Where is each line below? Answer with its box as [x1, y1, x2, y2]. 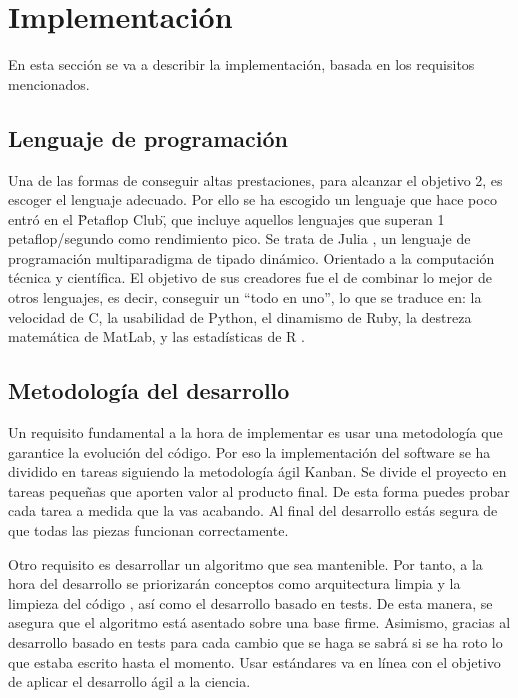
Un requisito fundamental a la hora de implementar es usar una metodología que [8, 422, 503, 443]
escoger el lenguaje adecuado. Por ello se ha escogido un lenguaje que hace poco [8, 189, 497, 210]
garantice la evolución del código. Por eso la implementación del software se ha [8, 441, 491, 462]
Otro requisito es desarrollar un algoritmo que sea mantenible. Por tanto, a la [8, 553, 483, 574]
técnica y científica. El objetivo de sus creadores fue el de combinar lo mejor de [8, 267, 492, 288]
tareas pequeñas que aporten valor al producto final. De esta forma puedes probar [8, 480, 510, 501]
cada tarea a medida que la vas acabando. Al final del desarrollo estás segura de [8, 500, 498, 521]
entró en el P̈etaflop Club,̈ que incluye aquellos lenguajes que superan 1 [8, 208, 445, 229]
